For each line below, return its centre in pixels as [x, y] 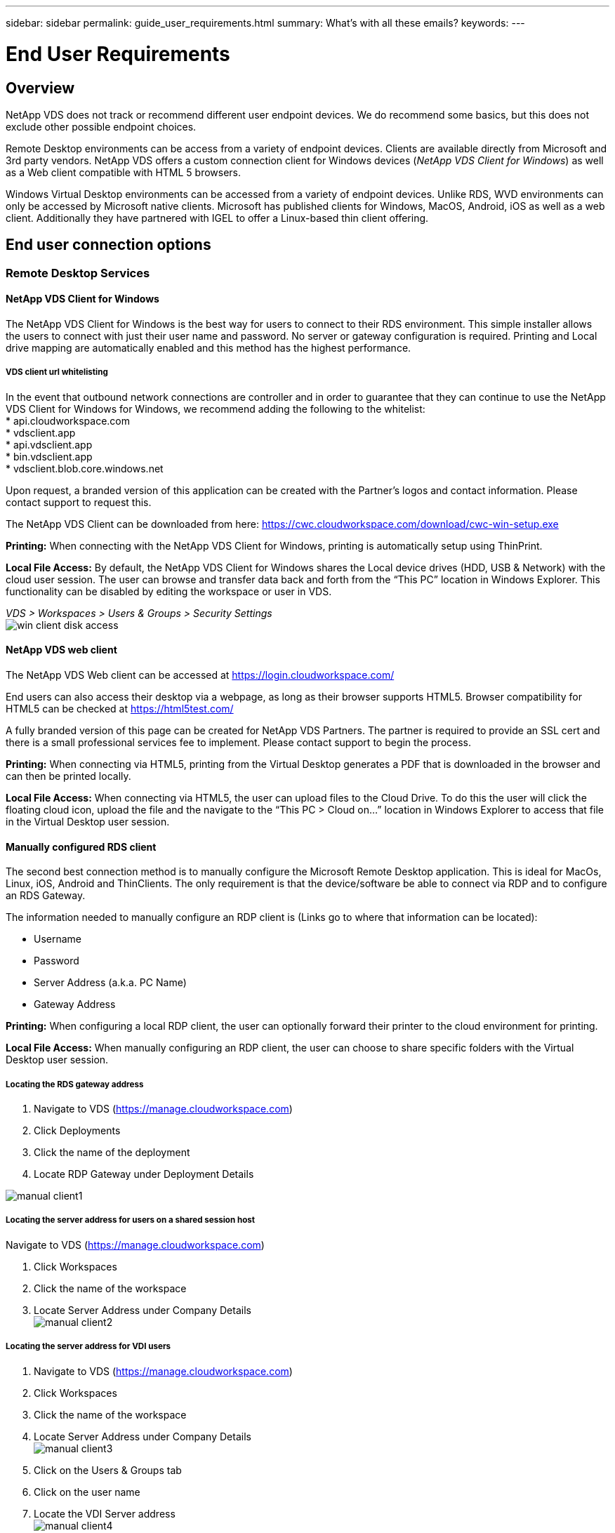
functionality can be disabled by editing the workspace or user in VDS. [169, 591]
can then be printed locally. [68, 776]
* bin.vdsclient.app [49, 456]
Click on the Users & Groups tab [108, 1470]
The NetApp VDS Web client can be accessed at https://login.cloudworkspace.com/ [200, 675]
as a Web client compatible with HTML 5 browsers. [124, 172]
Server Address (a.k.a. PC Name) [110, 983]
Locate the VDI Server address [105, 1513]
